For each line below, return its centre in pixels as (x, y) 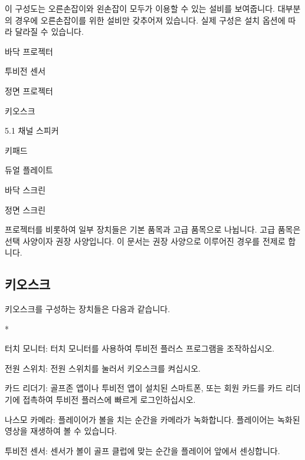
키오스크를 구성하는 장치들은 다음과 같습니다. (88, 309)
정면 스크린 (25, 209)
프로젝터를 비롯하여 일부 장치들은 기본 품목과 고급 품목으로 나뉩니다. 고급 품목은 (153, 229)
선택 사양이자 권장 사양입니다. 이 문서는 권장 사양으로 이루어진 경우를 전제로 (145, 241)
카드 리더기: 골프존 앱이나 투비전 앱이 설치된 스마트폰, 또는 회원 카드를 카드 (144, 388)
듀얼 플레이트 (29, 170)
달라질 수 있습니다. (49, 32)
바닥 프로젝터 (29, 51)
